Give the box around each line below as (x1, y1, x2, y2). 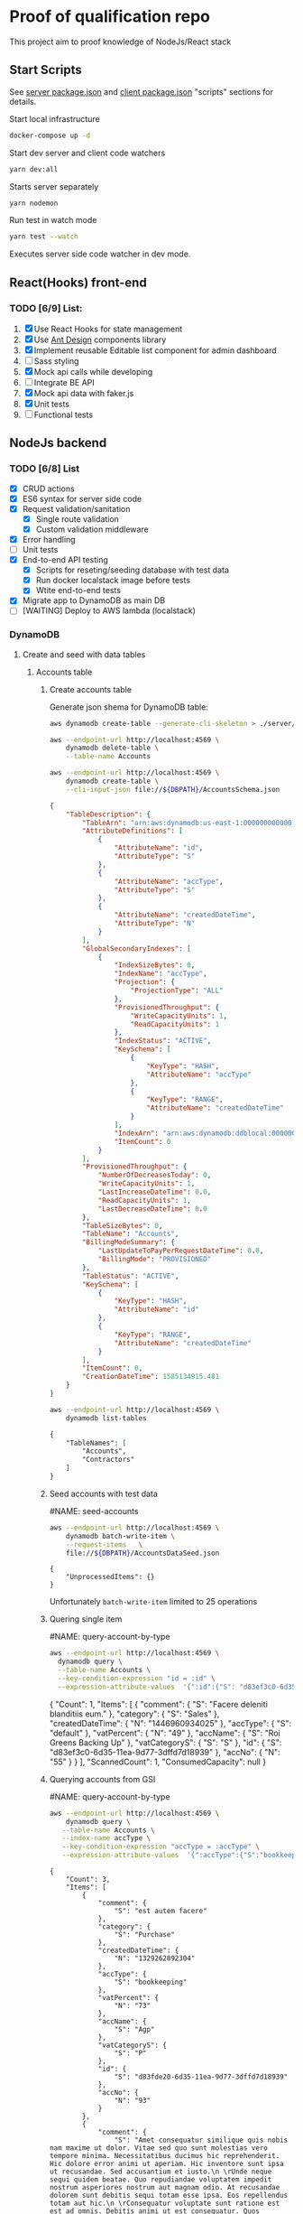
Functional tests (33, 409, 93, 420)
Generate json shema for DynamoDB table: (49, 702, 209, 712)
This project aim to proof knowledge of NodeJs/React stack (9, 36, 232, 47)
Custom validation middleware (35, 524, 149, 535)
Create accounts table (49, 684, 133, 694)
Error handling (22, 534, 76, 544)
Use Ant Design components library (33, 334, 167, 345)
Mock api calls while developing (33, 366, 153, 377)
